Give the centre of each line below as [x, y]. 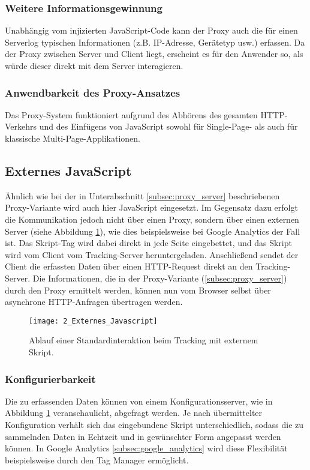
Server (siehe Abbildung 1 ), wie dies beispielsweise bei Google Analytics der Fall [153, 231]
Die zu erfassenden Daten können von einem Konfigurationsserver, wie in [139, 401]
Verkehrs [21, 126]
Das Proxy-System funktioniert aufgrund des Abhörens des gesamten [131, 114]
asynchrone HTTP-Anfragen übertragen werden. [94, 302]
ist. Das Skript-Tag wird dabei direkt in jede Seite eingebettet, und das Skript [148, 243]
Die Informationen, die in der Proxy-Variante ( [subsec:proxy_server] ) [160, 278]
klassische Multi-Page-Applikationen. [73, 138]
